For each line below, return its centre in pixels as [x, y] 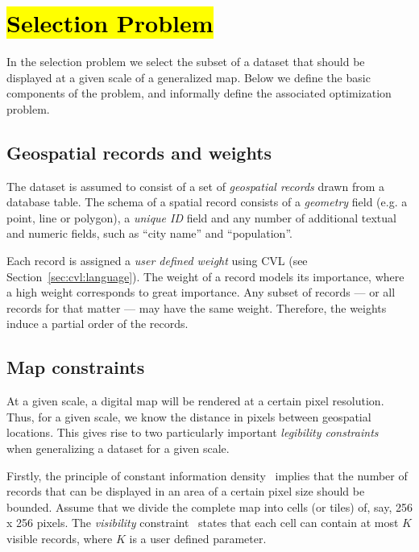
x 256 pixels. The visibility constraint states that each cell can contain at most [203, 523]
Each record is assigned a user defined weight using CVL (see [157, 261]
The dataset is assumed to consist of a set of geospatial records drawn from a [196, 186]
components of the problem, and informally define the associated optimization [199, 93]
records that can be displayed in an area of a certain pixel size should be [186, 491]
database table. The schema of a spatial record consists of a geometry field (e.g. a [207, 202]
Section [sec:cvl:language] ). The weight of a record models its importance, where [205, 276]
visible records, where [60, 538]
